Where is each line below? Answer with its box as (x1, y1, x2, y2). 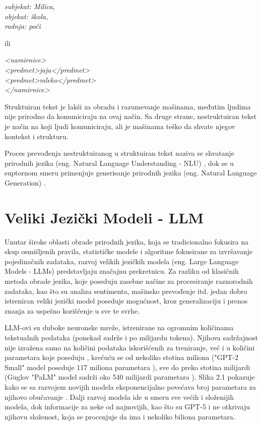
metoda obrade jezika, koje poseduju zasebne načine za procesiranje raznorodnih (5, 276, 253, 286)
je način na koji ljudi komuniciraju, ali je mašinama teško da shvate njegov (5, 120, 236, 131)
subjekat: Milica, (5, 1, 55, 11)
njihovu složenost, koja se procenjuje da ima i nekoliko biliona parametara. (5, 411, 235, 421)
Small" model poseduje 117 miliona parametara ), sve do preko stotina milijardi (5, 361, 250, 372)
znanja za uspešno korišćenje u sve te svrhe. (5, 305, 140, 316)
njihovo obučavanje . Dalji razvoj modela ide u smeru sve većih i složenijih (5, 391, 234, 402)
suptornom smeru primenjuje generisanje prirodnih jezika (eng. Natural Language (5, 167, 257, 178)
